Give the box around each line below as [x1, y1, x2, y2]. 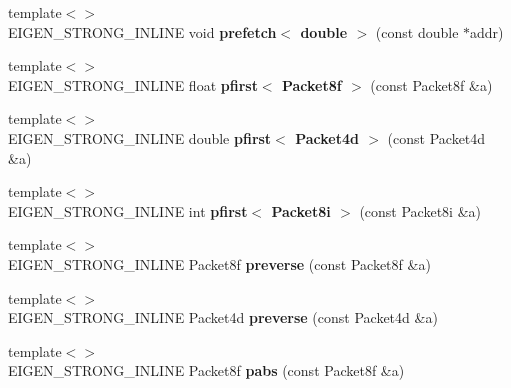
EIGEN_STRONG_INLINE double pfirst [8, 127, 272, 148]
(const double [375, 21, 459, 42]
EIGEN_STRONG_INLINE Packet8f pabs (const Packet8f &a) [8, 360, 405, 381]
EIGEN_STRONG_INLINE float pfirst [8, 74, 258, 95]
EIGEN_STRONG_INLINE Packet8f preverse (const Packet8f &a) [8, 253, 431, 274]
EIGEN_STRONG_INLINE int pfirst [8, 200, 248, 221]
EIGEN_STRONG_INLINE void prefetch [8, 21, 277, 42]
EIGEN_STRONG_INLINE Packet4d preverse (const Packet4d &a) [8, 307, 438, 328]
